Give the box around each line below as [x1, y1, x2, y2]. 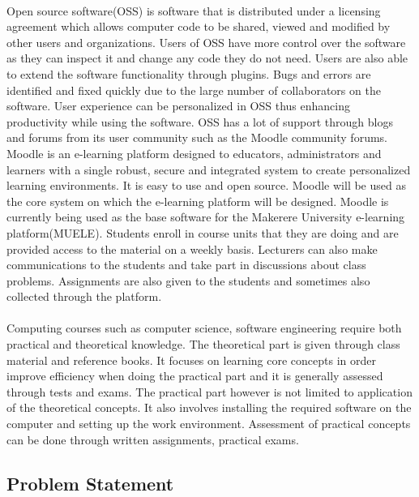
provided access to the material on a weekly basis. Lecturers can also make [6, 240, 378, 257]
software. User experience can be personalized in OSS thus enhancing [6, 97, 350, 114]
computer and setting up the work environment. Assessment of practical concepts [6, 415, 411, 432]
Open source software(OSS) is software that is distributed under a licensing [6, 2, 381, 19]
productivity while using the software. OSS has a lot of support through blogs [6, 113, 393, 130]
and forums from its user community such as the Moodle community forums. [6, 129, 387, 146]
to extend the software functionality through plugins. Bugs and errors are [6, 65, 371, 82]
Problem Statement [6, 470, 174, 495]
